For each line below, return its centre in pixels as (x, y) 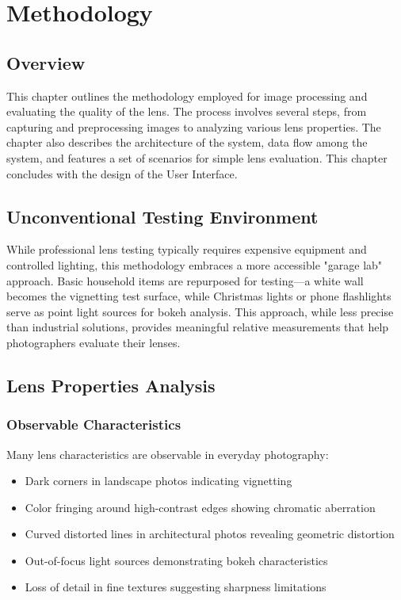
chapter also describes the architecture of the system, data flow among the (187, 142)
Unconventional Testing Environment (162, 216)
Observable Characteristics (94, 424)
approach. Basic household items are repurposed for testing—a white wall (185, 280)
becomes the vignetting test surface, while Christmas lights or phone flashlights (199, 296)
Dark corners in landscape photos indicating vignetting (158, 481)
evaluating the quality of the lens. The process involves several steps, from (187, 111)
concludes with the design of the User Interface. (122, 173)
